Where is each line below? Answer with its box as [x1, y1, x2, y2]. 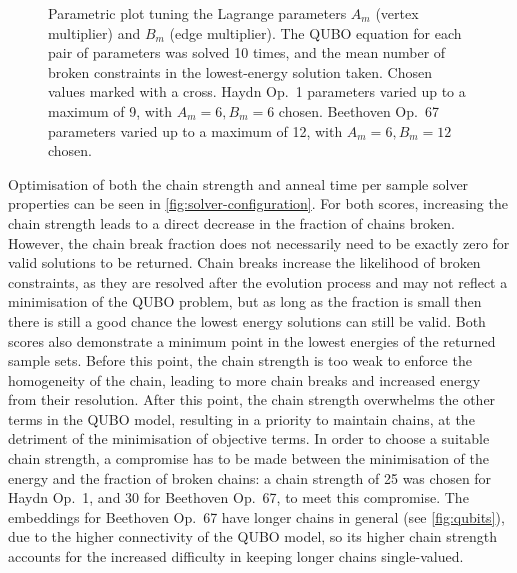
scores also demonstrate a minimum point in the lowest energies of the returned [8, 330, 496, 351]
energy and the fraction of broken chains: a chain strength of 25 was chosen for [8, 467, 492, 488]
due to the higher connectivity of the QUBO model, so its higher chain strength [8, 526, 497, 547]
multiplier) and [48, 22, 141, 43]
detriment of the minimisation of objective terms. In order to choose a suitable [8, 428, 490, 449]
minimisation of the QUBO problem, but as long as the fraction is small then [8, 291, 482, 312]
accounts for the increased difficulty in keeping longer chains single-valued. [8, 546, 464, 567]
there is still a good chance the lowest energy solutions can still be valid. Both [8, 310, 486, 331]
